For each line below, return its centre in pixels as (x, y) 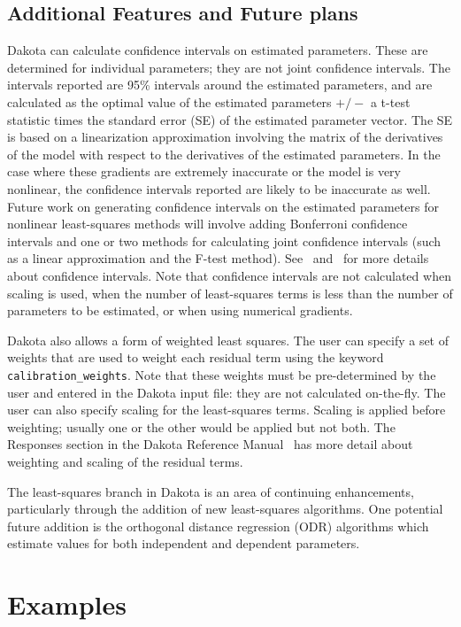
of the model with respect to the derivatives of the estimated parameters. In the (224, 154)
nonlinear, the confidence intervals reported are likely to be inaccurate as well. (219, 188)
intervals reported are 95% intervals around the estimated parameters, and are (220, 85)
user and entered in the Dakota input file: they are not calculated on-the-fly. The (227, 392)
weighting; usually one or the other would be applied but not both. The (201, 426)
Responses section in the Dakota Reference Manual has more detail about (210, 444)
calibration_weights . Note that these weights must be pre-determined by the (222, 374)
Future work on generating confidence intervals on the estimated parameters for (223, 206)
